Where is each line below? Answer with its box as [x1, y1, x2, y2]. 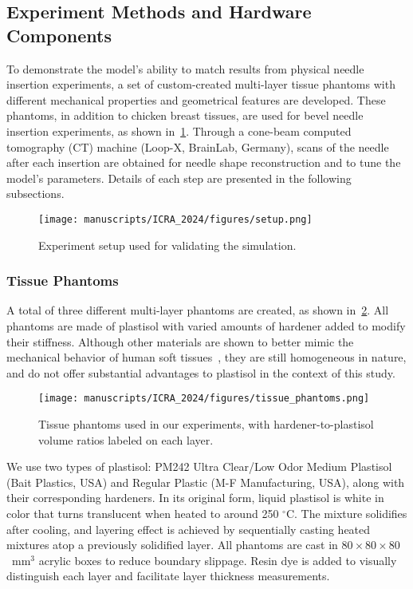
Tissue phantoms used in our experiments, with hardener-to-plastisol [38, 416, 374, 433]
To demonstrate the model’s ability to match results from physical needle [6, 60, 364, 77]
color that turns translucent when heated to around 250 [6, 505, 279, 521]
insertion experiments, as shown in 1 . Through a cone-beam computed [6, 122, 352, 139]
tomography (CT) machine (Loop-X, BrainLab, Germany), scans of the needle [6, 138, 389, 155]
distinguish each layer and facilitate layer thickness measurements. [6, 567, 330, 584]
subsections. [6, 185, 65, 202]
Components [6, 22, 112, 47]
